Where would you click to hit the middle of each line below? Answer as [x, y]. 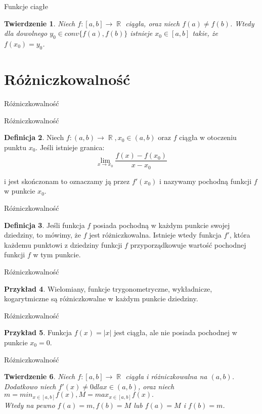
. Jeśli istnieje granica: [70, 147]
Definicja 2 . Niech [34, 137]
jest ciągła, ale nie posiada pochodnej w [176, 332]
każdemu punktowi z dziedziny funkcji [63, 244]
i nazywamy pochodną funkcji [205, 181]
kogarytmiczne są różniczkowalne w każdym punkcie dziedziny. [101, 298]
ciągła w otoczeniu [208, 137]
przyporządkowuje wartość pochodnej [188, 244]
